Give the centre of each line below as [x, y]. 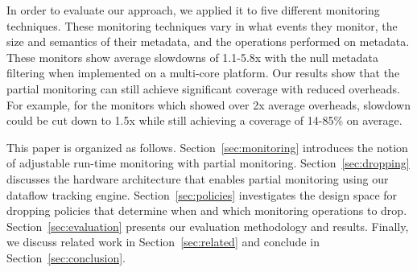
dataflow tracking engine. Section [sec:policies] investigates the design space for [202, 194]
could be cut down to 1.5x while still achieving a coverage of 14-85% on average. [204, 120]
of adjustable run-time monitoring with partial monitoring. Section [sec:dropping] [208, 163]
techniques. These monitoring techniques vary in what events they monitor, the [202, 25]
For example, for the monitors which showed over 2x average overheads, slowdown [208, 104]
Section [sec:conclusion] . [66, 257]
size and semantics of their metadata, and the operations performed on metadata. [208, 41]
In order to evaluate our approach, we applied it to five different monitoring [193, 10]
